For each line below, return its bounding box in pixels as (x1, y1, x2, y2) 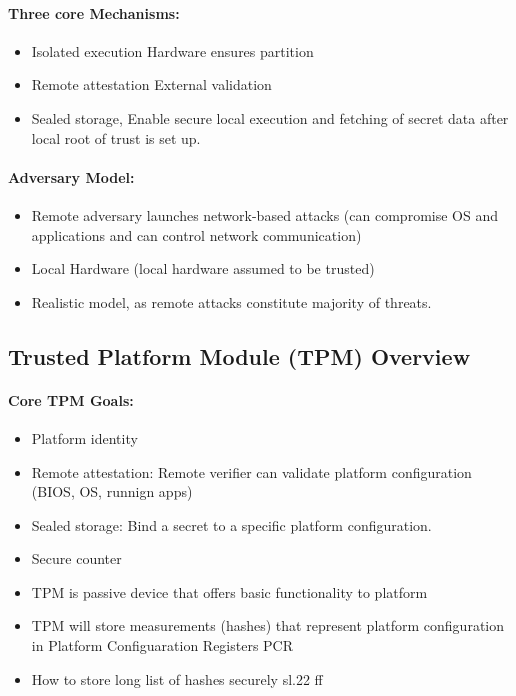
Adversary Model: (8, 166, 135, 187)
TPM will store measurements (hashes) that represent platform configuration (31, 615, 505, 636)
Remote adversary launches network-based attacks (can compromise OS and (31, 204, 498, 225)
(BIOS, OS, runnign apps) (31, 481, 193, 502)
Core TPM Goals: (8, 389, 134, 410)
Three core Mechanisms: (8, 2, 180, 23)
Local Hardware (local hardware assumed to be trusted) (31, 258, 375, 279)
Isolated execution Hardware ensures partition (31, 40, 314, 61)
